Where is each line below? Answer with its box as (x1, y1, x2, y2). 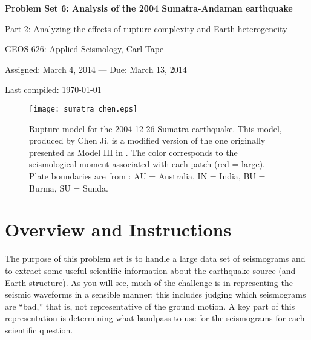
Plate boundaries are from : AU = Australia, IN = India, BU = (29, 170, 266, 182)
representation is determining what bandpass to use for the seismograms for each (5, 312, 305, 324)
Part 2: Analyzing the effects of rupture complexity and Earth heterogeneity (5, 22, 287, 35)
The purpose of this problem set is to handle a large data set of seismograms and (5, 252, 306, 265)
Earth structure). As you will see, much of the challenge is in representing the (5, 276, 293, 288)
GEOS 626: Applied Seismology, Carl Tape (5, 42, 164, 55)
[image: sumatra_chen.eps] (29, 104, 137, 113)
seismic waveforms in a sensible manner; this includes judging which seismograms (5, 288, 306, 301)
